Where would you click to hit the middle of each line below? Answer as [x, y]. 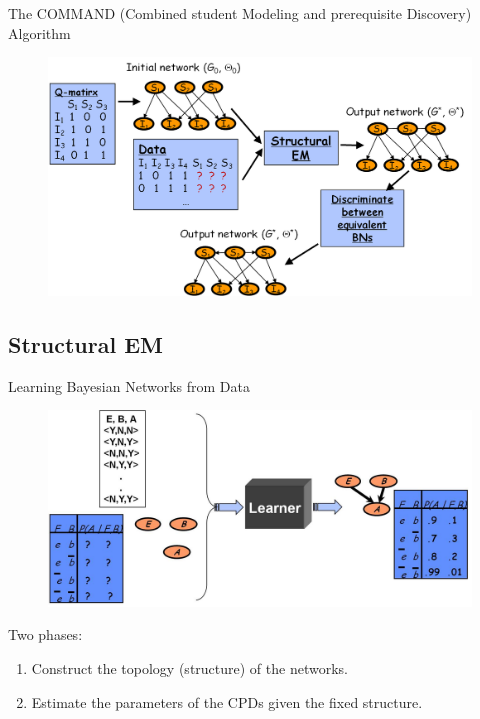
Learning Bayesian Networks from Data [129, 385]
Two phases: [45, 634]
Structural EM [85, 344]
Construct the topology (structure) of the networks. [189, 667]
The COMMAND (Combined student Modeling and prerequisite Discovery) [240, 13]
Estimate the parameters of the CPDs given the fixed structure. [227, 701]
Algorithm [39, 32]
